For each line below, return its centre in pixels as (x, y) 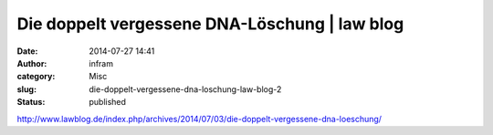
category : (36, 77)
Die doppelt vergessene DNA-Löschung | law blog (210, 24)
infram (101, 63)
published (108, 102)
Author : (32, 63)
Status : (31, 102)
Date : (27, 51)
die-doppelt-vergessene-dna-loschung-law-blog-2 (185, 89)
